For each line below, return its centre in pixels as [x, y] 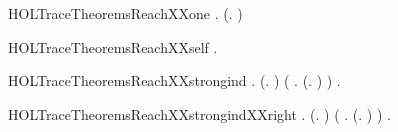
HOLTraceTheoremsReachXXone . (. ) [125, 13]
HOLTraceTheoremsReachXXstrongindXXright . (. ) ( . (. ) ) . [199, 113]
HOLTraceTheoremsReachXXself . [113, 46]
